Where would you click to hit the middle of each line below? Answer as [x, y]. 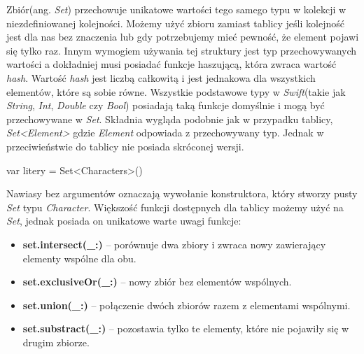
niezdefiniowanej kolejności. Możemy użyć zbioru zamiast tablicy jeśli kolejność [175, 23]
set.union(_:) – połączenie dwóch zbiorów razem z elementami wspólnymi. [187, 305]
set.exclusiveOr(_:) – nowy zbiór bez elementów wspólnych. [157, 282]
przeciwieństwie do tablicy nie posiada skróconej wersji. [125, 146]
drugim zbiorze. [56, 342]
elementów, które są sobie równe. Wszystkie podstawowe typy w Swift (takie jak [176, 91]
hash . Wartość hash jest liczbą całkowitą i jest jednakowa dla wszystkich [161, 77]
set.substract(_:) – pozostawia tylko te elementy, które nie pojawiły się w [186, 328]
